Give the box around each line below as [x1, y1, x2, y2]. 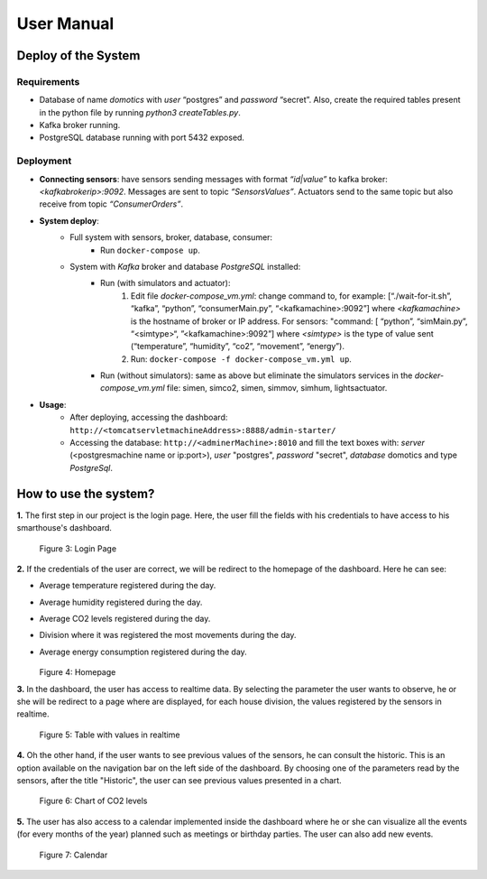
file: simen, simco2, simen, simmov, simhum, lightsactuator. [167, 383, 388, 393]
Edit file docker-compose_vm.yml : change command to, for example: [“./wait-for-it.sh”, [131, 290, 453, 301]
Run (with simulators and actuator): [100, 278, 231, 289]
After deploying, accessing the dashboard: [69, 412, 228, 423]
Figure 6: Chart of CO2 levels [39, 795, 148, 807]
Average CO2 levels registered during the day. [39, 614, 211, 625]
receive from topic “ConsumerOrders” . [39, 199, 184, 209]
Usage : [39, 399, 67, 410]
